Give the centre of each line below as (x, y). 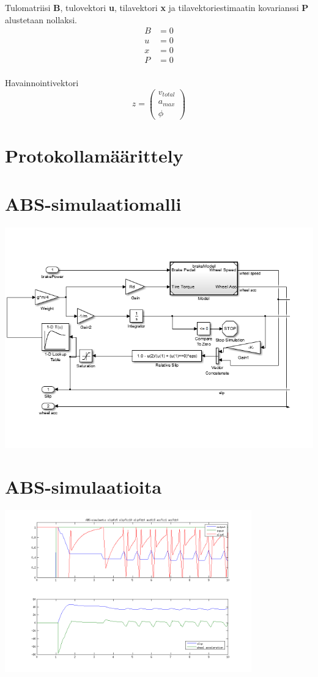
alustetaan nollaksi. (41, 19)
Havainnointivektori (42, 83)
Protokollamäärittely (94, 156)
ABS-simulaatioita (83, 486)
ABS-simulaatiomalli (93, 203)
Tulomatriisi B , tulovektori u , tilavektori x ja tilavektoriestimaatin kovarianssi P (157, 7)
